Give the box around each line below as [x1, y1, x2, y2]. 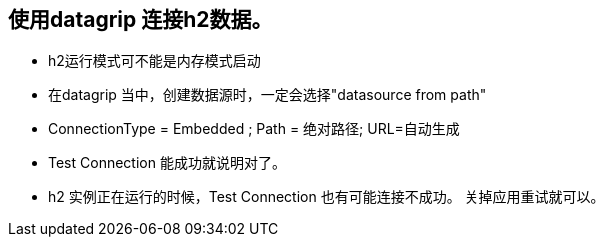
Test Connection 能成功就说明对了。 [48, 154, 286, 172]
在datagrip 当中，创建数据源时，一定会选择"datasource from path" [48, 86, 487, 104]
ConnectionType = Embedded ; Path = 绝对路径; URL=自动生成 [48, 120, 460, 138]
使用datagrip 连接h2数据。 [8, 7, 273, 32]
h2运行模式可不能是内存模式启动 [48, 52, 261, 70]
